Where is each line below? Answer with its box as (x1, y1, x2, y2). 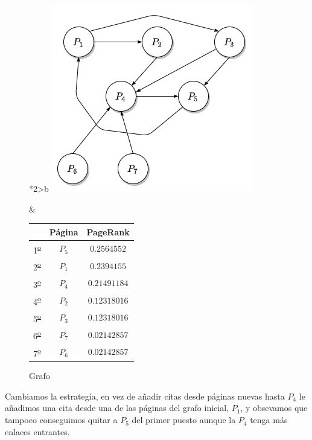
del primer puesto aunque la (132, 413, 236, 426)
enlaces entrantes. (5, 425, 70, 438)
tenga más (250, 413, 288, 426)
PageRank (86, 225, 130, 238)
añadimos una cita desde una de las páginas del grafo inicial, (5, 401, 229, 414)
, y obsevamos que (240, 401, 308, 414)
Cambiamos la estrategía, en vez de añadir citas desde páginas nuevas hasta (5, 389, 285, 402)
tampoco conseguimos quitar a (5, 413, 118, 426)
